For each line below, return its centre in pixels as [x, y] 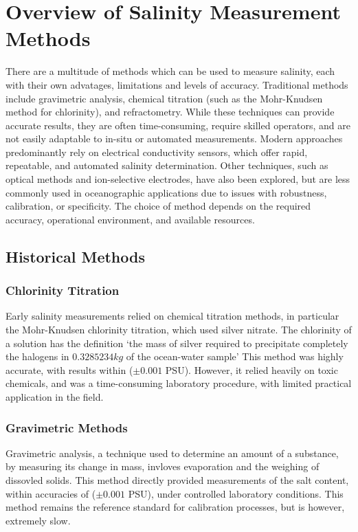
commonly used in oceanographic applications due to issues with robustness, [166, 192]
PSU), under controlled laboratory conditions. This [236, 493]
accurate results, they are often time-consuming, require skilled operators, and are [178, 125]
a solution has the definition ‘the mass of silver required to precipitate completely [177, 343]
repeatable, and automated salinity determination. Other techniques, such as [167, 165]
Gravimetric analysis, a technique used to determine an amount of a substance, [172, 453]
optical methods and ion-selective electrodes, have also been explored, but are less [178, 179]
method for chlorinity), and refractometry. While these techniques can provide [170, 112]
